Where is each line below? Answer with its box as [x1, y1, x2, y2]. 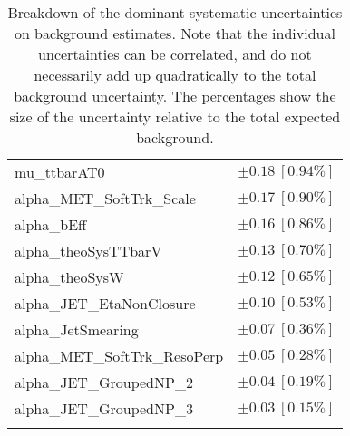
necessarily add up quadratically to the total [34, 64, 316, 85]
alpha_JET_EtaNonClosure [15, 293, 196, 314]
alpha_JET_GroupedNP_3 [15, 398, 193, 419]
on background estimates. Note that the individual [14, 23, 335, 44]
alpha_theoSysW [15, 266, 124, 287]
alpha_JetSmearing [15, 319, 139, 340]
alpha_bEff [15, 214, 87, 235]
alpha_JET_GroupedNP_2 [15, 372, 193, 392]
